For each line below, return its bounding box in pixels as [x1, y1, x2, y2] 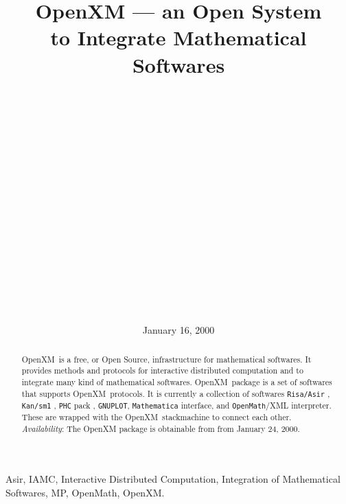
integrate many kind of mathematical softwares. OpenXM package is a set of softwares [21, 376, 332, 387]
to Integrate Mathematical [50, 23, 307, 51]
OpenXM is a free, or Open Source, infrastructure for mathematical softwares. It [21, 353, 312, 365]
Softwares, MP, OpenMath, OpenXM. [5, 485, 165, 499]
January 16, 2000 [142, 323, 215, 337]
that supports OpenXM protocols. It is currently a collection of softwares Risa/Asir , [21, 387, 330, 399]
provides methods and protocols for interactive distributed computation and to [21, 365, 303, 376]
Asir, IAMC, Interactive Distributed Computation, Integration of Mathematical [5, 472, 341, 486]
